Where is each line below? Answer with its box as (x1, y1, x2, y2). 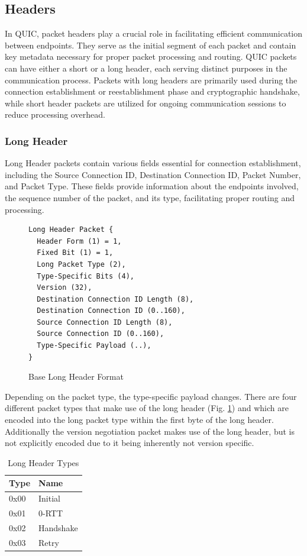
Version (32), (37, 283, 92, 292)
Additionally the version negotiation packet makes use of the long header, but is (5, 425, 295, 437)
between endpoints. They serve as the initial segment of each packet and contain (5, 38, 296, 51)
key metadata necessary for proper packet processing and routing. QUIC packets (5, 50, 297, 63)
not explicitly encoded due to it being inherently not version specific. (5, 437, 254, 449)
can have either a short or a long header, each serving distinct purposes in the (5, 62, 287, 74)
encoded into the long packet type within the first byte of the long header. (5, 413, 274, 426)
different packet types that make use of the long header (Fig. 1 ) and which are (5, 402, 289, 414)
